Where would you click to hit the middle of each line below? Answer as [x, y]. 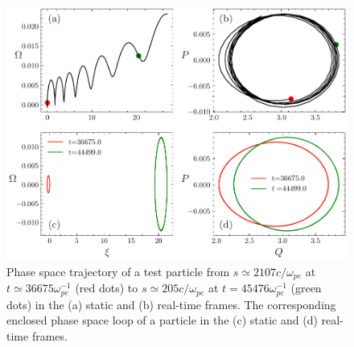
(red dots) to [107, 288]
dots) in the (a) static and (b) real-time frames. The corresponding [171, 304]
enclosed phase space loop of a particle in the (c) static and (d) [162, 320]
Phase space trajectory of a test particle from [118, 271]
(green [306, 288]
